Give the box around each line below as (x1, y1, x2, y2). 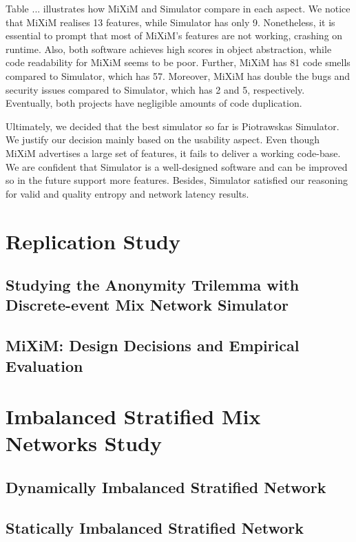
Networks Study (6, 429, 162, 457)
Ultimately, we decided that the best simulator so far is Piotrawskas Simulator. (6, 118, 339, 133)
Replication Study (6, 227, 180, 255)
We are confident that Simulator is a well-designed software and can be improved (6, 159, 348, 174)
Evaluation (6, 355, 83, 376)
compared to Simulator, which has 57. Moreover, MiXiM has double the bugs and (6, 68, 350, 83)
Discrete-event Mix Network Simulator (6, 294, 289, 315)
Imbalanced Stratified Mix (6, 402, 261, 430)
